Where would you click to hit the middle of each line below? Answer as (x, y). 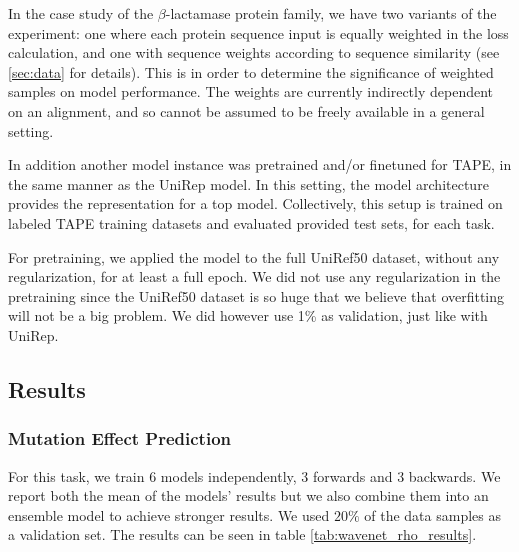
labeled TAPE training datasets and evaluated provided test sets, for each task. (251, 222)
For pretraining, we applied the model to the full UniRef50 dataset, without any (254, 256)
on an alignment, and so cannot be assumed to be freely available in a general (246, 110)
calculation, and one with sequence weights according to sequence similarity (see (254, 52)
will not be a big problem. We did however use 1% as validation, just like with (248, 315)
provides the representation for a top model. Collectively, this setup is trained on (255, 203)
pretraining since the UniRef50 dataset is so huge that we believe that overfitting (256, 295)
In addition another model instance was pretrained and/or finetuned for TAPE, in (260, 164)
